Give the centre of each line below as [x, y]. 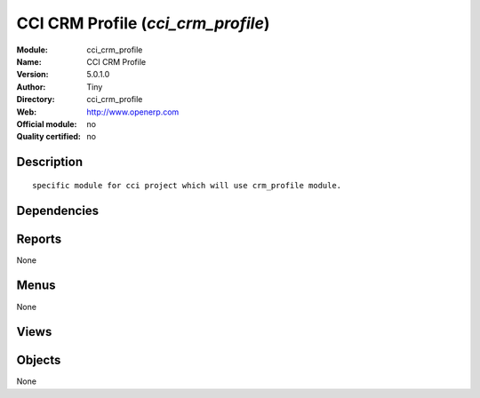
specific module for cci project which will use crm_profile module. [187, 185]
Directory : [36, 99]
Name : [29, 61]
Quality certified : [49, 137]
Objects [39, 360]
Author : [31, 87]
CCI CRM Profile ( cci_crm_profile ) [143, 23]
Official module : [47, 123]
